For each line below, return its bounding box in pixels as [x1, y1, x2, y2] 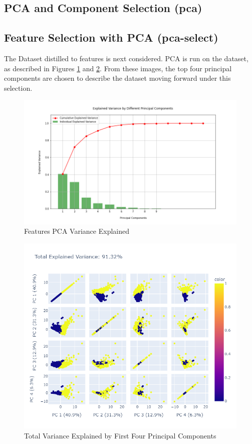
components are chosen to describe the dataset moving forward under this [4, 73, 231, 83]
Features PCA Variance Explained [24, 226, 129, 236]
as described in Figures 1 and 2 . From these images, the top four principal [4, 63, 232, 73]
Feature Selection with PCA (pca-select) [4, 30, 218, 45]
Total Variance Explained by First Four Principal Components [24, 430, 216, 440]
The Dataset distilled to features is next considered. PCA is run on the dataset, [4, 53, 248, 63]
